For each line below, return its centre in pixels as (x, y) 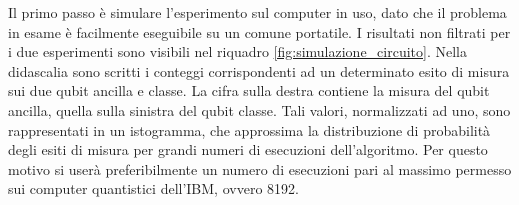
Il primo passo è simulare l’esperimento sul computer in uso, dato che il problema (257, 12)
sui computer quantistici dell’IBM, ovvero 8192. (153, 188)
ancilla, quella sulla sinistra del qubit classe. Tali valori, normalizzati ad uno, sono (259, 109)
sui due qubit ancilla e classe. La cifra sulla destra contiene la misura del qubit (249, 90)
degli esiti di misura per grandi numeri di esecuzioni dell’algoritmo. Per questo (248, 149)
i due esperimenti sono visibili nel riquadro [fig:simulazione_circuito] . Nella (238, 51)
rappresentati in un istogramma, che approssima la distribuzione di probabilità (249, 129)
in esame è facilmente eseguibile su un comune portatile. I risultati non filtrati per (259, 31)
